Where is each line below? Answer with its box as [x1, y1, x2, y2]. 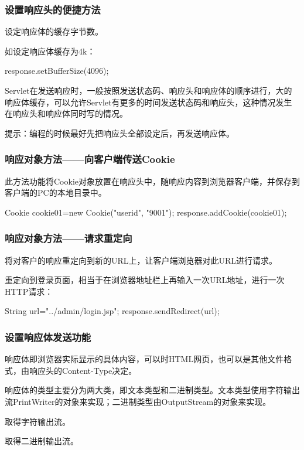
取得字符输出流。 [5, 415, 70, 427]
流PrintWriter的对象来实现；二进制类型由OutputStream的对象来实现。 [5, 395, 271, 407]
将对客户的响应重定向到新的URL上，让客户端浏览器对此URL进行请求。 [5, 254, 278, 266]
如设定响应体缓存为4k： [5, 45, 95, 57]
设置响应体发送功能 [5, 329, 91, 344]
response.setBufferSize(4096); [5, 64, 109, 77]
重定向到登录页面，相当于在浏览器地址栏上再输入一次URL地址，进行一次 [5, 274, 285, 286]
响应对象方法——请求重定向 [5, 231, 132, 246]
